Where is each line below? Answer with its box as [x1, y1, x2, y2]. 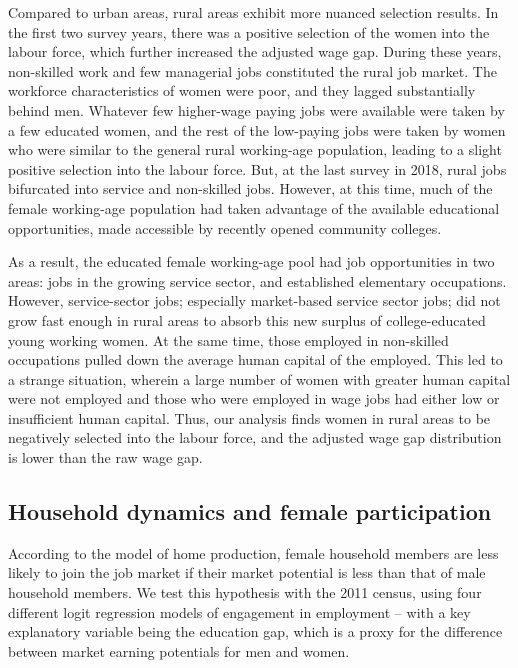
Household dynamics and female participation [8, 496, 492, 527]
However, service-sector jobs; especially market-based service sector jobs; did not [8, 290, 501, 311]
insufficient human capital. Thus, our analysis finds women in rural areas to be [8, 407, 491, 428]
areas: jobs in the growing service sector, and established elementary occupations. [8, 270, 507, 291]
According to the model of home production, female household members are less [8, 542, 499, 563]
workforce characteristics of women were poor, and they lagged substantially [8, 80, 476, 101]
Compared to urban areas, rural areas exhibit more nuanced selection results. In [8, 2, 499, 22]
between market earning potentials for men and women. [8, 640, 350, 661]
